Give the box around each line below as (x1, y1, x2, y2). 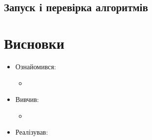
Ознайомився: (15, 61, 56, 71)
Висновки (4, 33, 65, 53)
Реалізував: (15, 127, 48, 137)
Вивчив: (15, 94, 39, 104)
